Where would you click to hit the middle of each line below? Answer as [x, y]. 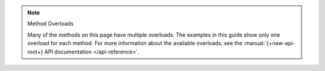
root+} [35, 52]
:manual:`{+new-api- [270, 43]
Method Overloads [51, 23]
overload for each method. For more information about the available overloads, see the [135, 43]
